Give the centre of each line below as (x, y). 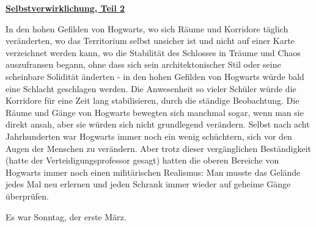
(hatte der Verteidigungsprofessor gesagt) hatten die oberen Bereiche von (142, 160)
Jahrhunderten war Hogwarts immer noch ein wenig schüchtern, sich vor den (149, 136)
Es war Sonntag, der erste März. (66, 216)
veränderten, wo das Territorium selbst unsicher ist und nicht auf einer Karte (150, 41)
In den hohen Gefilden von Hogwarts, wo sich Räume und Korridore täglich (147, 28)
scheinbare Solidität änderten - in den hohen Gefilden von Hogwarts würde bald (155, 76)
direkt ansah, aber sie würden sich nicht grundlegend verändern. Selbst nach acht (158, 124)
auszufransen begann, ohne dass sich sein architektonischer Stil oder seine (143, 64)
